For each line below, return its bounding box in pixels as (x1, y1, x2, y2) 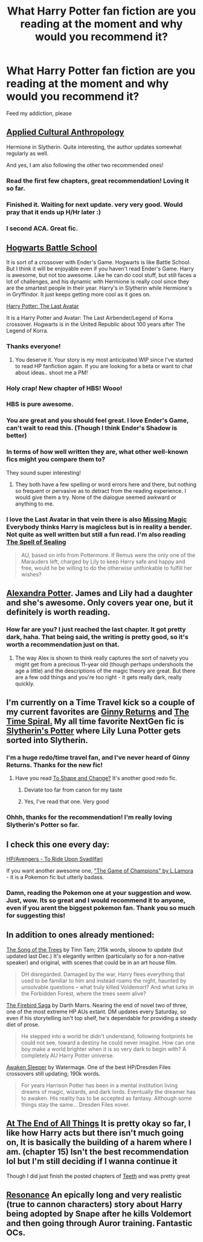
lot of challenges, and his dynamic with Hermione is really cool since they (6, 278, 189, 285)
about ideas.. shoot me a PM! (14, 369, 88, 376)
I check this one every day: (6, 839, 110, 850)
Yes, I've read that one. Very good (24, 798, 109, 805)
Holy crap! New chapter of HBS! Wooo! (6, 384, 123, 392)
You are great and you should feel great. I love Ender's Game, (6, 416, 189, 424)
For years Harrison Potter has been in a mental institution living (21, 1081, 178, 1089)
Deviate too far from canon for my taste (24, 786, 123, 793)
